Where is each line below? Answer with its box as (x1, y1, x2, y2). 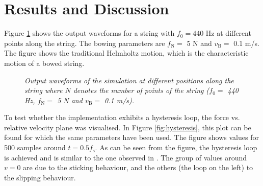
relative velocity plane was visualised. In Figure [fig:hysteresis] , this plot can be (4, 122, 251, 132)
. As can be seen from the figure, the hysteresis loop (95, 142, 257, 153)
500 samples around (4, 142, 66, 153)
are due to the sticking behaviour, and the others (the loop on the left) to (23, 162, 253, 173)
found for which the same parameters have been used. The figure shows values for (4, 132, 259, 143)
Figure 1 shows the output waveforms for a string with (4, 28, 175, 38)
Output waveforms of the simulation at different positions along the (24, 75, 234, 85)
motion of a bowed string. (4, 57, 85, 68)
